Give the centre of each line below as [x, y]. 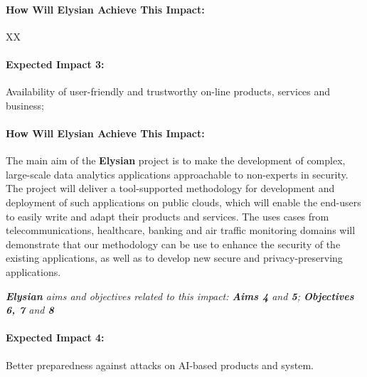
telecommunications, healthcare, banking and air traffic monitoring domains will [181, 230]
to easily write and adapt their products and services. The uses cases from [167, 216]
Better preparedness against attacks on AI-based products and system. [160, 365]
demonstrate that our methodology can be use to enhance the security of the [173, 244]
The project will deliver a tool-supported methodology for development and [170, 188]
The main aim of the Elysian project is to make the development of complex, [176, 160]
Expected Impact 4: [55, 338]
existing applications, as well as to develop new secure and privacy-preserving [174, 258]
